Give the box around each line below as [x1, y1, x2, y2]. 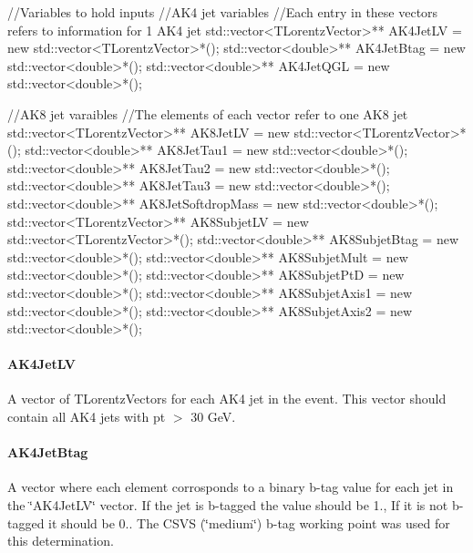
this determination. [7, 531, 114, 550]
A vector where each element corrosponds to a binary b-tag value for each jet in [7, 477, 454, 497]
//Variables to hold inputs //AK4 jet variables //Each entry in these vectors [7, 3, 438, 21]
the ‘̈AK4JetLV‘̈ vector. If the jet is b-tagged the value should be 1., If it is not [7, 496, 448, 515]
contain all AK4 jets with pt [7, 407, 166, 426]
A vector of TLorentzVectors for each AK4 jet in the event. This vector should [7, 389, 447, 408]
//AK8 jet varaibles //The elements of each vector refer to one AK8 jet [7, 104, 408, 123]
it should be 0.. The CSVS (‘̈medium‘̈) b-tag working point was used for [48, 513, 450, 532]
